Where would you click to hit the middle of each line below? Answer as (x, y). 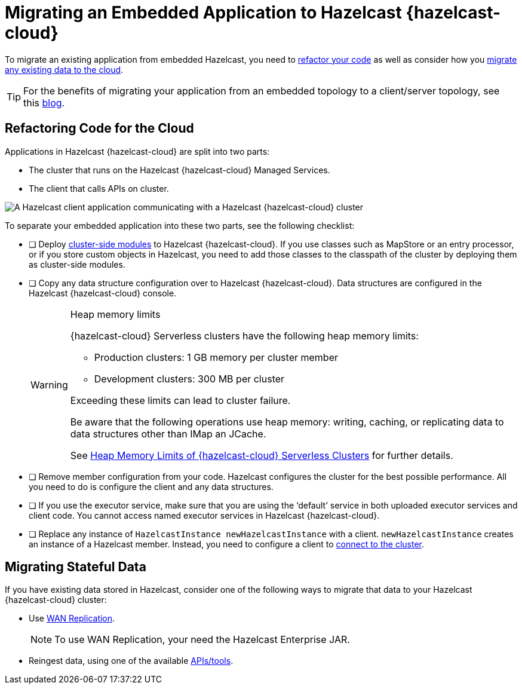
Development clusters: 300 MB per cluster (189, 379)
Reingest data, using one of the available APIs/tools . (131, 661)
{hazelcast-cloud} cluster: (56, 600)
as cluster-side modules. (77, 264)
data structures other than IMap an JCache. (168, 434)
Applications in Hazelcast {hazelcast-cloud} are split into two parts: (137, 151)
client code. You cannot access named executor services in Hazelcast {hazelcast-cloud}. (204, 515)
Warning (49, 385)
